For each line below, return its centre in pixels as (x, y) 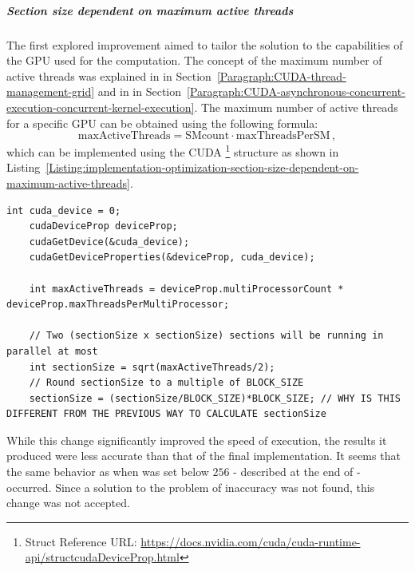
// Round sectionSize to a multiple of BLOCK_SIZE (166, 383)
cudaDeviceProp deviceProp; (103, 226)
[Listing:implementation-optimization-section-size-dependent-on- (202, 167)
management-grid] (51, 91)
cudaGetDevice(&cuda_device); (109, 242)
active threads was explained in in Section (109, 75)
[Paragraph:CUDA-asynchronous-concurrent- (296, 91)
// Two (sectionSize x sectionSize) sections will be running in (206, 336)
